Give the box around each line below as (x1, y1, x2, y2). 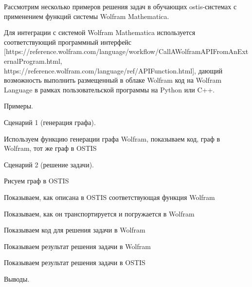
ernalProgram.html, (4, 55, 62, 66)
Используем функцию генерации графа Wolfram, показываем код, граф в (4, 133, 220, 143)
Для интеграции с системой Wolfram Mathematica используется (4, 27, 196, 37)
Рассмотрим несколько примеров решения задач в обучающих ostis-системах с (4, 1, 237, 11)
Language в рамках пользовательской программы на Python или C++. (4, 84, 215, 94)
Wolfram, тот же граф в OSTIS (4, 143, 97, 153)
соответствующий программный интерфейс (4, 36, 132, 47)
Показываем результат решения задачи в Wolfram (4, 241, 151, 251)
